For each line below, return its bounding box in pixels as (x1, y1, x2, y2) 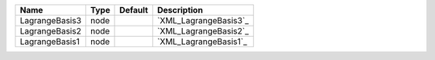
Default (119, 5, 148, 15)
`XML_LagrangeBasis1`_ (157, 36, 247, 47)
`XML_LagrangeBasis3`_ (157, 15, 249, 26)
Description (157, 5, 203, 15)
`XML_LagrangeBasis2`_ (157, 26, 249, 36)
